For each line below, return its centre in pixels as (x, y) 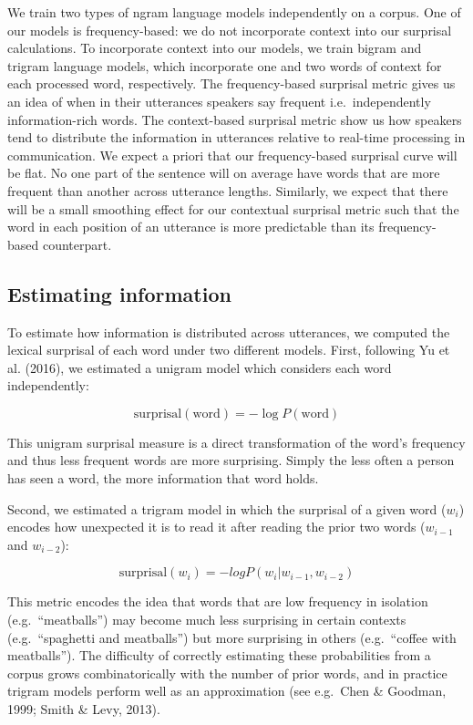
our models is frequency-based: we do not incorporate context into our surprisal (230, 30)
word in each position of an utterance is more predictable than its (191, 227)
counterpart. (77, 244)
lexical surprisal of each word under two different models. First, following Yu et (229, 350)
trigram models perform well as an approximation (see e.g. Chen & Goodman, (227, 691)
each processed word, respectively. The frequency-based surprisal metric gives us (231, 83)
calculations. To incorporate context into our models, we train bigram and (215, 48)
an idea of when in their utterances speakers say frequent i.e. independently (219, 101)
